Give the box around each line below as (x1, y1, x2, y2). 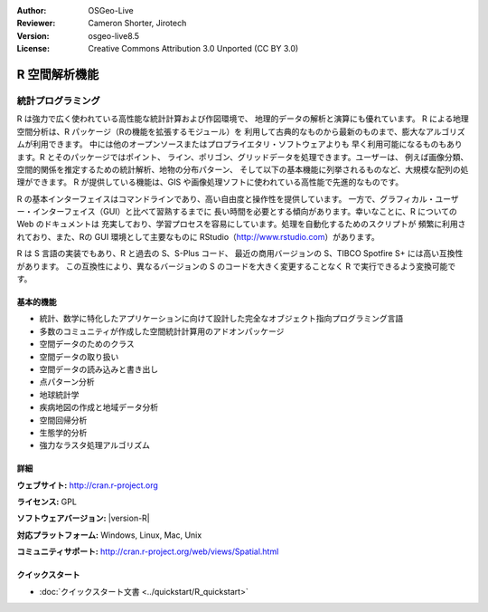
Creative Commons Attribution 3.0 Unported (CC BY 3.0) (88, 43, 299, 54)
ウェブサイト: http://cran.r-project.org (16, 480, 158, 491)
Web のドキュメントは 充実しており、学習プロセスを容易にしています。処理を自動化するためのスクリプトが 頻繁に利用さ (16, 218, 466, 230)
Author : (16, 5, 47, 15)
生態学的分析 (39, 426, 88, 438)
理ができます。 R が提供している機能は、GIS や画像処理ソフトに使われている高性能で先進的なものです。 (16, 177, 404, 187)
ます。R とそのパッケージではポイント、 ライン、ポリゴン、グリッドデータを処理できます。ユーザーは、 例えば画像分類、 (16, 151, 469, 162)
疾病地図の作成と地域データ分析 (39, 402, 158, 413)
